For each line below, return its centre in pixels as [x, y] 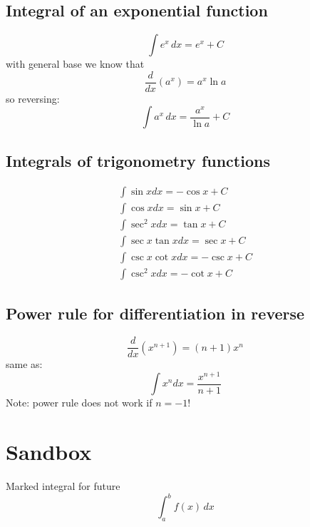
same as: [24, 364]
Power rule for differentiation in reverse [155, 313]
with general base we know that [75, 64]
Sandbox [49, 452]
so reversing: [33, 98]
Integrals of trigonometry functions [138, 160]
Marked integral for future [63, 486]
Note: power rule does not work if [79, 403]
